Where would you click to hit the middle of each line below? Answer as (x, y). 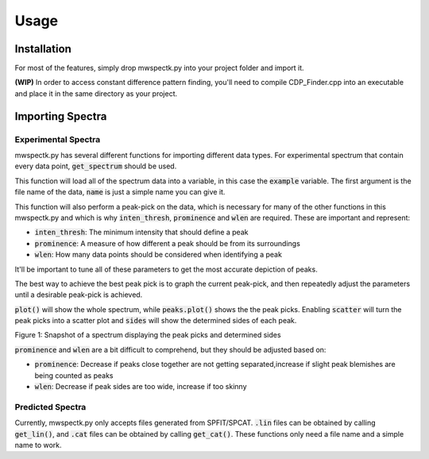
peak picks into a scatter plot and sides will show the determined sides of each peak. (156, 321)
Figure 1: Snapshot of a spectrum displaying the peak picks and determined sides (148, 335)
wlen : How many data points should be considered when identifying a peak (158, 255)
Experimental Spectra (58, 139)
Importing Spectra (61, 116)
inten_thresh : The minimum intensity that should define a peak (141, 232)
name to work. (39, 445)
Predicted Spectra (50, 407)
